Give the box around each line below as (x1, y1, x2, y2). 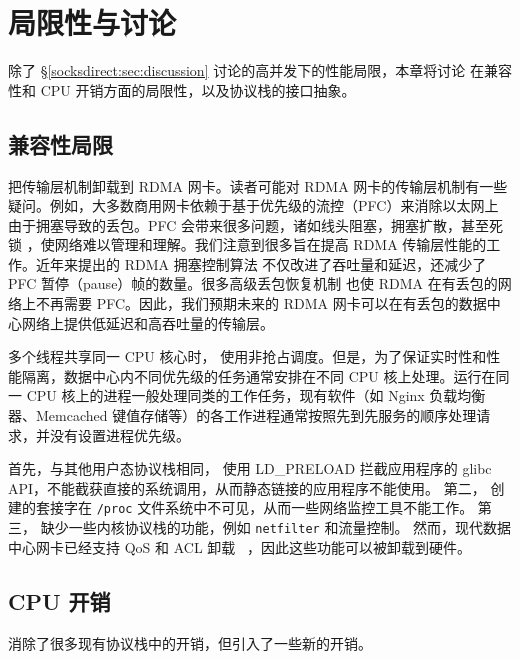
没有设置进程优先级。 (49, 424, 190, 445)
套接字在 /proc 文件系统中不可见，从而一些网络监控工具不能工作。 (35, 497, 474, 518)
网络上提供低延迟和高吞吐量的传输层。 (21, 312, 274, 333)
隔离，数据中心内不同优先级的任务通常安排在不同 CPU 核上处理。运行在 (21, 365, 496, 386)
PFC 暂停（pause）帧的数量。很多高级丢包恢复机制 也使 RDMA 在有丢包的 (8, 273, 498, 294)
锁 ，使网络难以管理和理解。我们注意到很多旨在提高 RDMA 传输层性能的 (8, 234, 487, 255)
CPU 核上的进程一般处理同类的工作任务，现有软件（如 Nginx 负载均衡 (26, 385, 486, 406)
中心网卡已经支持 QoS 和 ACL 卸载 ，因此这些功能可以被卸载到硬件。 (8, 536, 471, 557)
